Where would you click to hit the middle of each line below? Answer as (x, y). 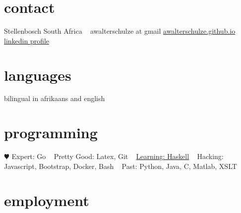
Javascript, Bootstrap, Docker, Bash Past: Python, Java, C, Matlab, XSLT (120, 166)
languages (38, 75)
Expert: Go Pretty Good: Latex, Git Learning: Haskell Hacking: (118, 156)
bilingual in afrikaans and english (55, 98)
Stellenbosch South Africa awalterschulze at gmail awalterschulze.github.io (120, 31)
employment (47, 200)
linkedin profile (27, 40)
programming (51, 133)
